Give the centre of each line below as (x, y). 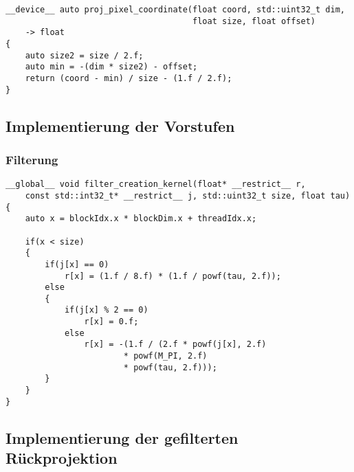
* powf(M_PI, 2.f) (165, 356)
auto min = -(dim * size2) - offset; (111, 67)
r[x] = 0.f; (111, 322)
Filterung (32, 159)
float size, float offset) (254, 21)
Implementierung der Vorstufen (120, 125)
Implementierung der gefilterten (122, 437)
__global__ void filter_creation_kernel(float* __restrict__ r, (156, 184)
